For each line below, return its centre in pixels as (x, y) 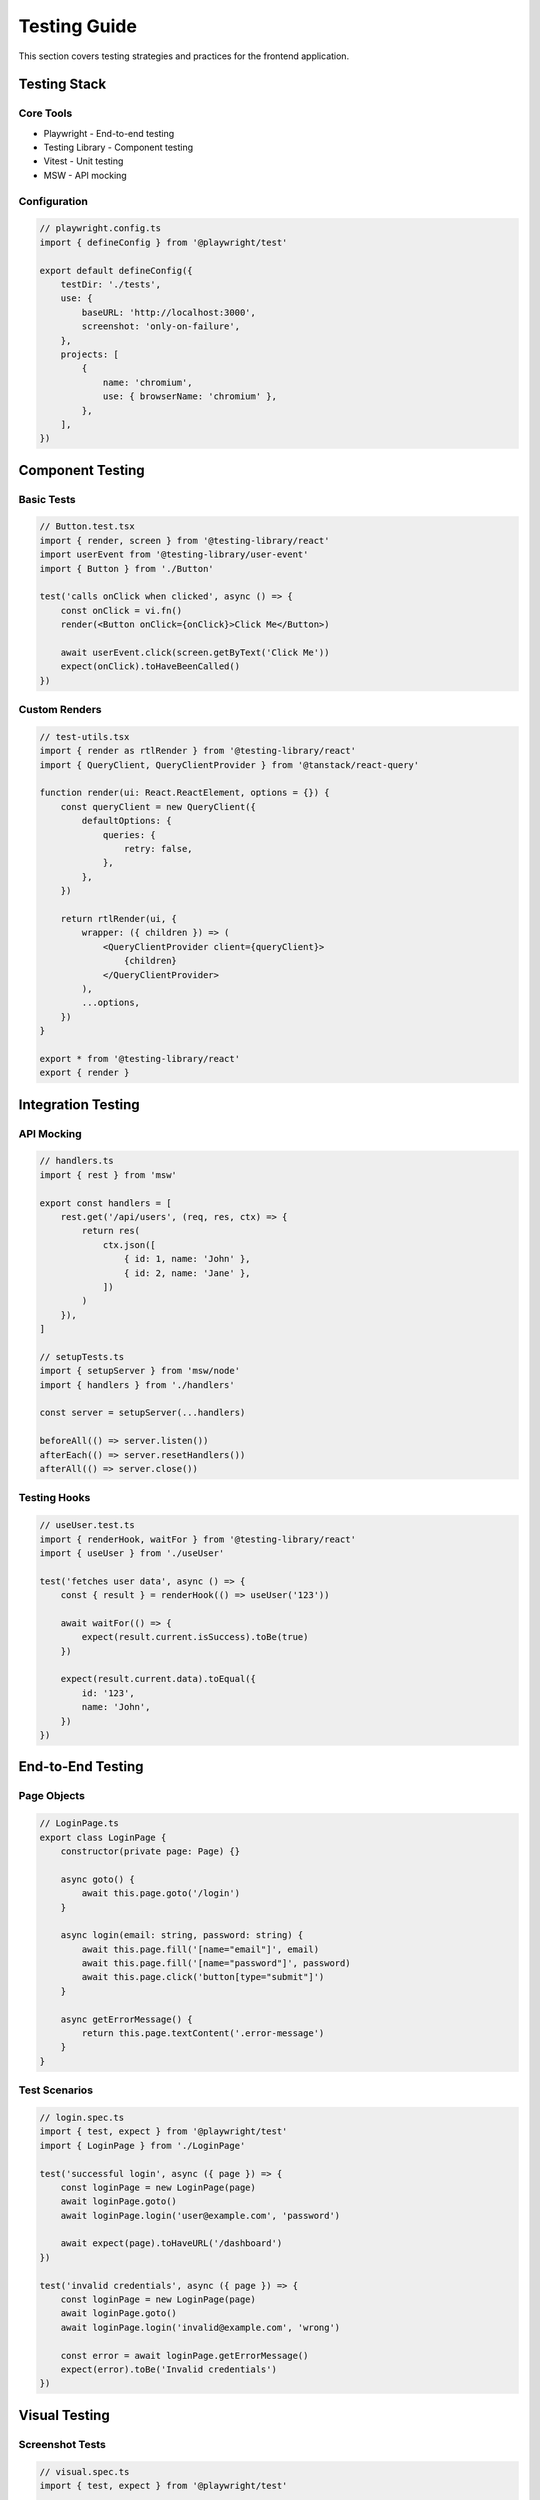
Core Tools (45, 113)
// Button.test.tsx (87, 526)
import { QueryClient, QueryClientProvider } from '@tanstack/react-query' (229, 764)
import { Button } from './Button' (126, 568)
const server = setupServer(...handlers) (142, 1413)
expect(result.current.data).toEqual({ (158, 1679)
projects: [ (90, 354)
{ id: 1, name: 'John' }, (187, 1259)
